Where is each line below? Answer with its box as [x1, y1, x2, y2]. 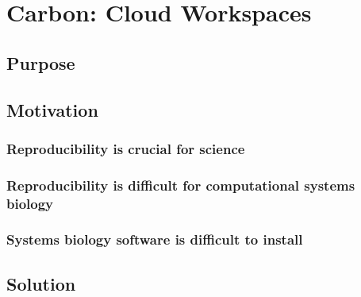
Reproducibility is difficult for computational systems [6, 175, 355, 195]
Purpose [6, 50, 75, 75]
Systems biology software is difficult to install [6, 229, 303, 249]
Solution [6, 271, 76, 295]
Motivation [6, 97, 98, 121]
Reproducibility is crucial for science [6, 138, 245, 158]
